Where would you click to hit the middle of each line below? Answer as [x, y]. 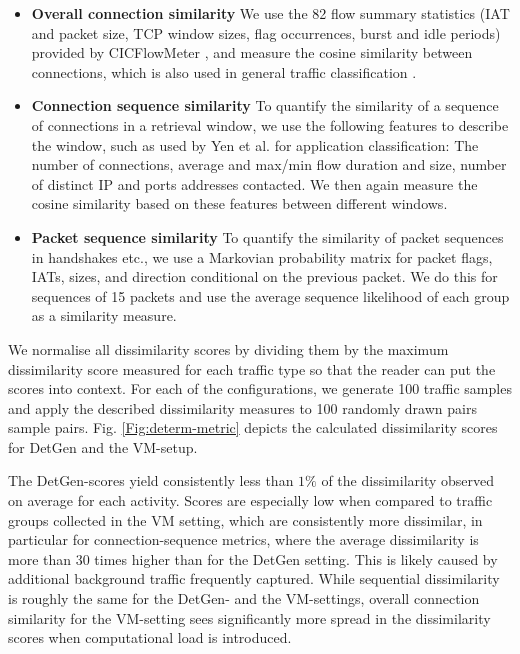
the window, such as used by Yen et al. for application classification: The [255, 144]
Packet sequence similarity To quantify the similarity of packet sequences [267, 236]
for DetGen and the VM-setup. [103, 446]
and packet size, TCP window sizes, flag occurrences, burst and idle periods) [266, 32]
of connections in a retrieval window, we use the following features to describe [270, 124]
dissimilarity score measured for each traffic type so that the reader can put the [252, 368]
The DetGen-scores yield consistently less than [151, 480]
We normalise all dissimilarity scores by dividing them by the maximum [228, 348]
